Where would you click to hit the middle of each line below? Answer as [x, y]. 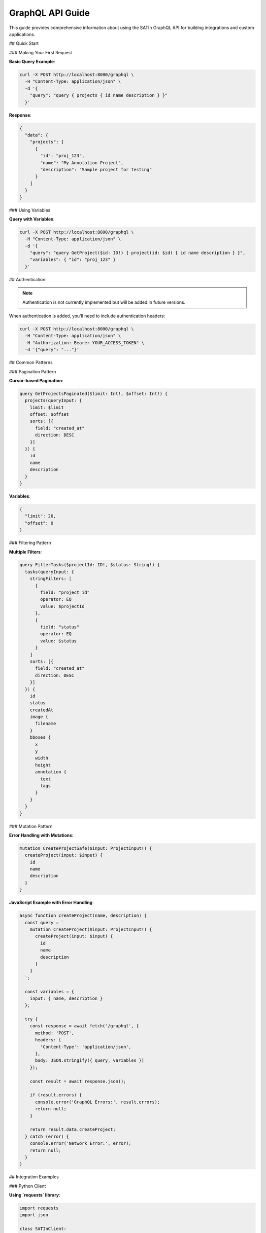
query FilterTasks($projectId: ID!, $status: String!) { [90, 565]
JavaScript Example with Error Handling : [51, 903]
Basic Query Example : [32, 62]
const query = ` [44, 923]
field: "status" [60, 627]
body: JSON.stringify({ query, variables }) [90, 1061]
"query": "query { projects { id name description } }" [99, 95]
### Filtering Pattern [30, 543]
